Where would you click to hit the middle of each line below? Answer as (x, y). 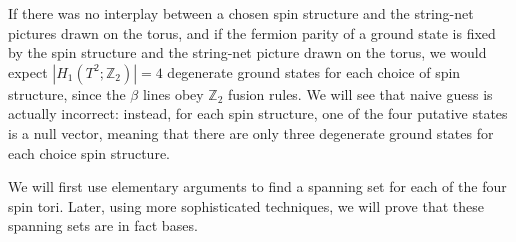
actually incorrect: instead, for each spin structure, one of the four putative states (258, 113)
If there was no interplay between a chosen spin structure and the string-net (241, 13)
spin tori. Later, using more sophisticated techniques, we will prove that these (246, 205)
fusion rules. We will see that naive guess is (360, 93)
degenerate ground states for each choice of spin (314, 71)
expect (28, 71)
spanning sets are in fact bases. (103, 225)
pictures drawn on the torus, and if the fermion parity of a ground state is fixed (252, 32)
